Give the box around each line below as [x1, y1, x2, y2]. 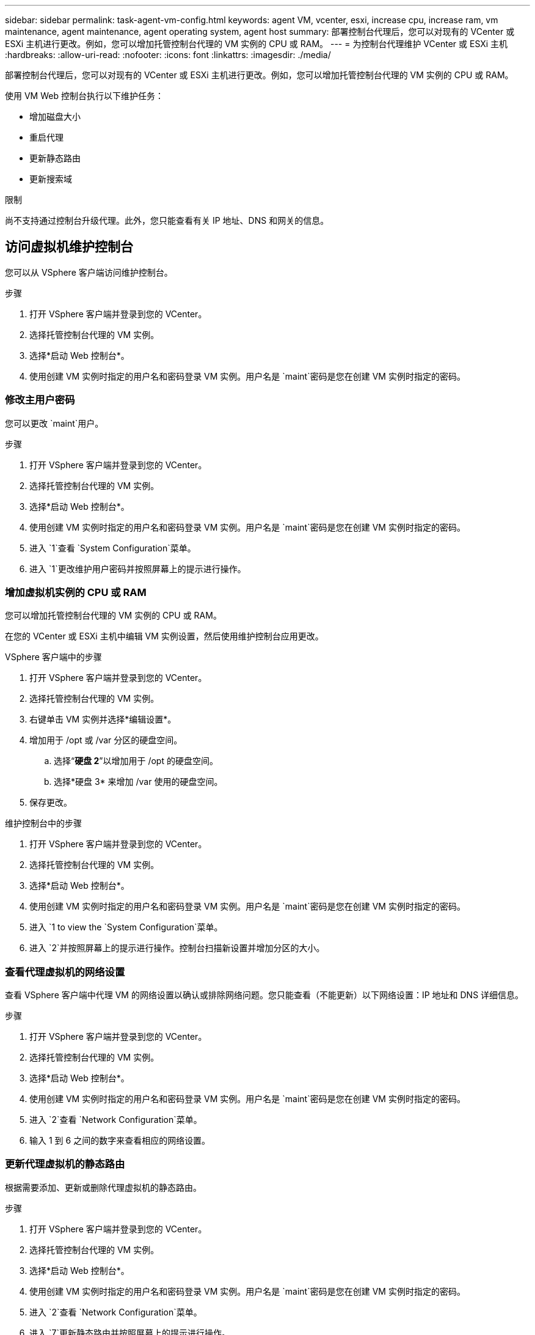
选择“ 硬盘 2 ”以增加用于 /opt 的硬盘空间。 [54, 756, 218, 767]
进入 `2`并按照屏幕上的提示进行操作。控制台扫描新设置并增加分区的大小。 [29, 943, 325, 954]
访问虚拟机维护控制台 [5, 239, 133, 255]
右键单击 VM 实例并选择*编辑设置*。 [29, 714, 177, 725]
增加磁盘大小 [29, 111, 81, 122]
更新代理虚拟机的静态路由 [5, 1158, 125, 1171]
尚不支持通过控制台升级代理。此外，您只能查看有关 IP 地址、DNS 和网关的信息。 [5, 215, 329, 226]
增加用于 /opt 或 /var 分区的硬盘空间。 [29, 735, 183, 746]
